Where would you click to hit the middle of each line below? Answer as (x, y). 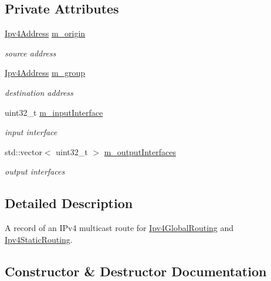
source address (31, 53)
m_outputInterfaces (140, 151)
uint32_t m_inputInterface (54, 112)
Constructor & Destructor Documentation (136, 271)
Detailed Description (69, 203)
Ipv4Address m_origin (45, 33)
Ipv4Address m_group (45, 73)
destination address (39, 92)
